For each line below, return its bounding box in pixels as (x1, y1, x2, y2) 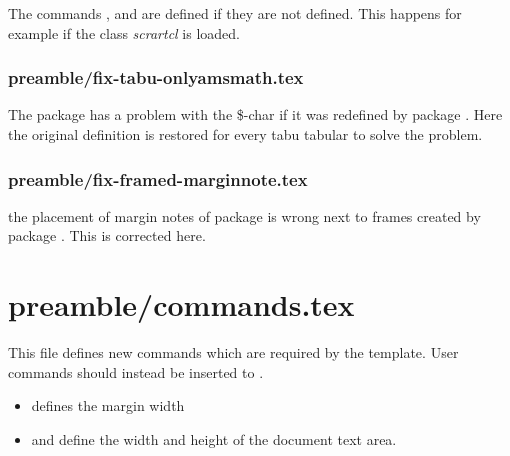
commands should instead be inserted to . (8, 361, 264, 382)
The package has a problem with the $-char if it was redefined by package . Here (8, 104, 503, 125)
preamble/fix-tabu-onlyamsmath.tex (8, 65, 304, 90)
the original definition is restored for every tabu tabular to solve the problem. (8, 124, 483, 144)
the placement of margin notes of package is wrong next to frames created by (8, 205, 481, 226)
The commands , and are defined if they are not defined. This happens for (8, 3, 462, 23)
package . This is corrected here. (8, 225, 206, 246)
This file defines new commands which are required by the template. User (8, 342, 459, 363)
